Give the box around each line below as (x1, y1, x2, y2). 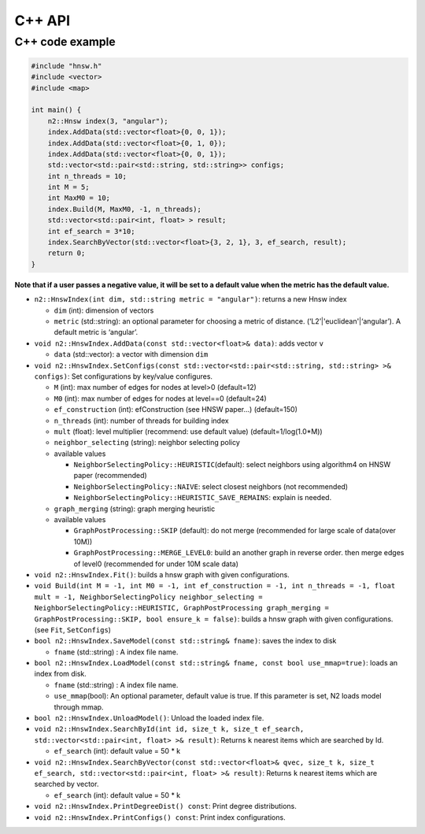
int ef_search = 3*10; (47, 227, 135, 235)
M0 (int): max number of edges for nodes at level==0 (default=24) (54, 394, 267, 403)
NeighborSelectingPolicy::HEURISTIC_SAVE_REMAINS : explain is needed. (73, 493, 332, 502)
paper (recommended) (73, 471, 147, 480)
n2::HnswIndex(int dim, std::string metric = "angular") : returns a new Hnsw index (34, 295, 347, 304)
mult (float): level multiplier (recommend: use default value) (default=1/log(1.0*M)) (54, 426, 323, 436)
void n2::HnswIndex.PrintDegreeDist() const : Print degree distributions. (34, 802, 297, 811)
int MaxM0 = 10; (47, 194, 110, 202)
